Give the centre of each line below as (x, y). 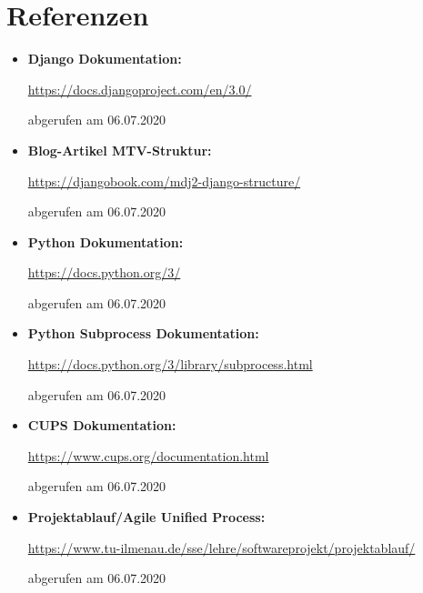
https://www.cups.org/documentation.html (148, 455)
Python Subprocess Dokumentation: (143, 333)
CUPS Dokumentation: (102, 425)
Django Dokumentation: (105, 59)
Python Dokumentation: (106, 241)
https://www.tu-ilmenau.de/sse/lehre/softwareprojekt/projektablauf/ (222, 547)
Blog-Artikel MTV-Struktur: (120, 150)
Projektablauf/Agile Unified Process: (146, 517)
